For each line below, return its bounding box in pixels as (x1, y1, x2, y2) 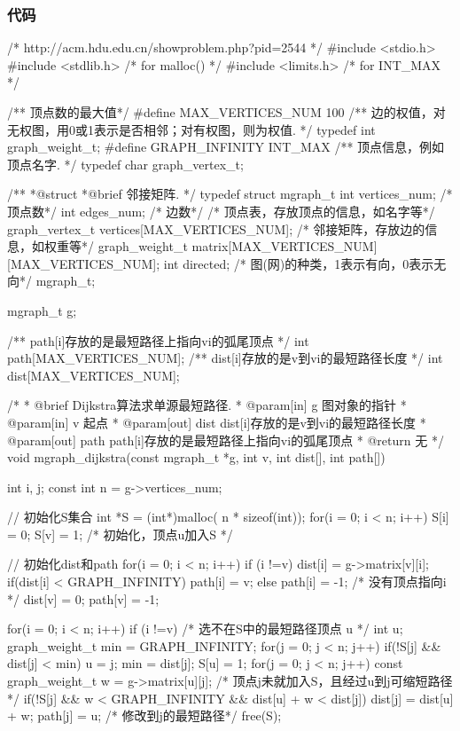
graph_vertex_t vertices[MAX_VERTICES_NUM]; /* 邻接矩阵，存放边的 (7, 219, 425, 238)
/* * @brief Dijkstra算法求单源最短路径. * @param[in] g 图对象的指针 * (7, 396, 407, 414)
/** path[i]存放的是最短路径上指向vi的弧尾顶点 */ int (7, 331, 309, 350)
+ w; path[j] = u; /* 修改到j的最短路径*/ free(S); (7, 706, 282, 725)
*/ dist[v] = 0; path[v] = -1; (7, 589, 160, 608)
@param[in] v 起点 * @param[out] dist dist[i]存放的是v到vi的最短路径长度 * (7, 413, 426, 431)
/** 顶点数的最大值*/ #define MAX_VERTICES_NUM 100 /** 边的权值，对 (7, 103, 446, 121)
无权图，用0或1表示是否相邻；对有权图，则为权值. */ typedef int (7, 120, 376, 138)
